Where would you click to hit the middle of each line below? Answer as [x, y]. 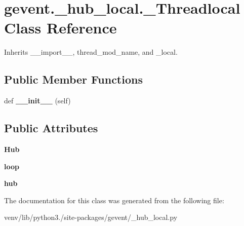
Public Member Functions [73, 79]
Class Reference [60, 28]
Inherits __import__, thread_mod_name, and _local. [91, 52]
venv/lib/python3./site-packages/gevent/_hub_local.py [91, 217]
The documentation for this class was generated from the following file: [114, 200]
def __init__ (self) [37, 101]
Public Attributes [51, 128]
